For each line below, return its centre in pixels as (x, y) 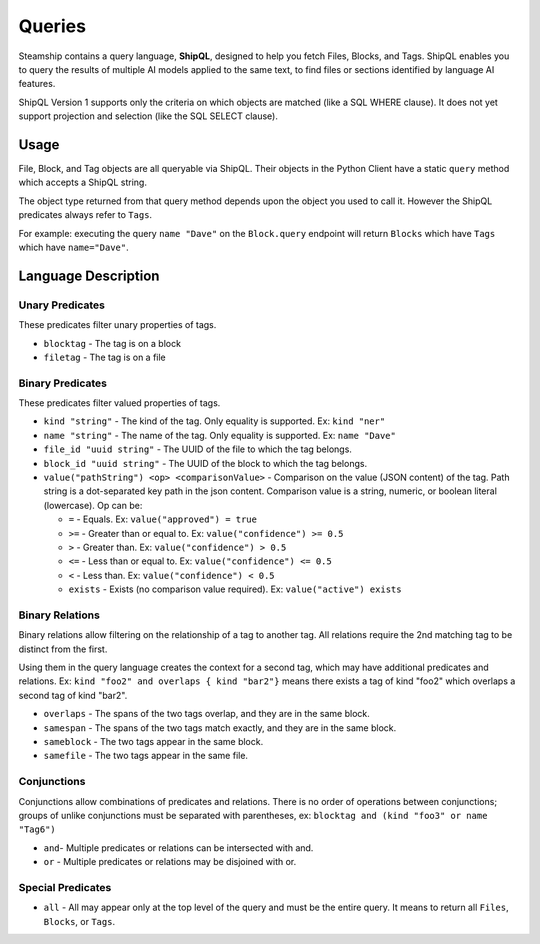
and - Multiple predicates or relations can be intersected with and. (178, 847)
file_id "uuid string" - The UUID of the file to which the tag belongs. (197, 449)
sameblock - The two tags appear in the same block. (153, 741)
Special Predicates (65, 887)
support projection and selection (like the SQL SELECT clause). (148, 116)
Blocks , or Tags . (79, 921)
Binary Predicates (62, 383)
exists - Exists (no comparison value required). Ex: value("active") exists (235, 589)
